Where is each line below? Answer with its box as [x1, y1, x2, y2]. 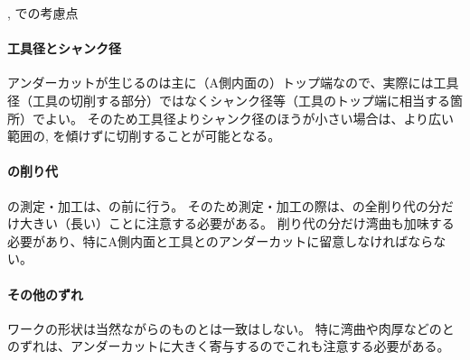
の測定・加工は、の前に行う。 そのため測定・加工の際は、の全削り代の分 [7, 196, 441, 215]
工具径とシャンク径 [7, 39, 121, 58]
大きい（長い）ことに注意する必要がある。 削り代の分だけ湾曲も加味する [19, 214, 455, 233]
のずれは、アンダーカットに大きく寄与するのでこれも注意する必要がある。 [7, 337, 450, 355]
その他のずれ [7, 284, 83, 303]
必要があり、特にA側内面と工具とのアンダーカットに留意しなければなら [7, 231, 434, 250]
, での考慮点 [7, 4, 79, 22]
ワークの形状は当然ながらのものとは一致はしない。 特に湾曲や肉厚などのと [7, 318, 455, 337]
